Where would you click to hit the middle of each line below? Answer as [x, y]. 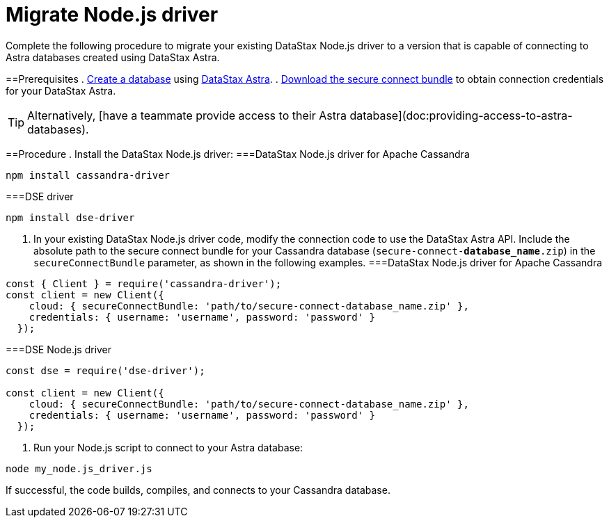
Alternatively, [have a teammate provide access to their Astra [187, 115]
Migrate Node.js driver [112, 15]
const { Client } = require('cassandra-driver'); [144, 283]
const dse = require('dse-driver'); [105, 370]
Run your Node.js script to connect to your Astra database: [168, 447]
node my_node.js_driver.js [79, 468]
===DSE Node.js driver [59, 349]
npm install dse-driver [70, 217]
